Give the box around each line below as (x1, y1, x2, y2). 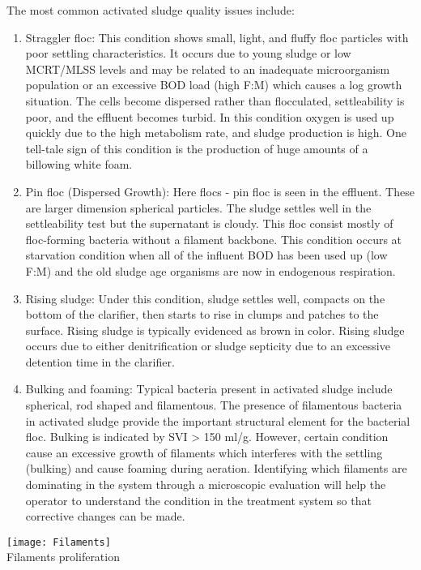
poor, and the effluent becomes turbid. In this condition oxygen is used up (25, 108, 394, 125)
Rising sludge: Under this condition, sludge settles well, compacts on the (25, 289, 385, 306)
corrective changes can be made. (25, 508, 185, 525)
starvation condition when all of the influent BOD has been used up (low (25, 246, 388, 264)
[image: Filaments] (6, 536, 111, 548)
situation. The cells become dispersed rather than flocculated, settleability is (25, 92, 405, 109)
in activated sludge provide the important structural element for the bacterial (25, 412, 410, 429)
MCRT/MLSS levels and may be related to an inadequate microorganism (25, 60, 390, 77)
